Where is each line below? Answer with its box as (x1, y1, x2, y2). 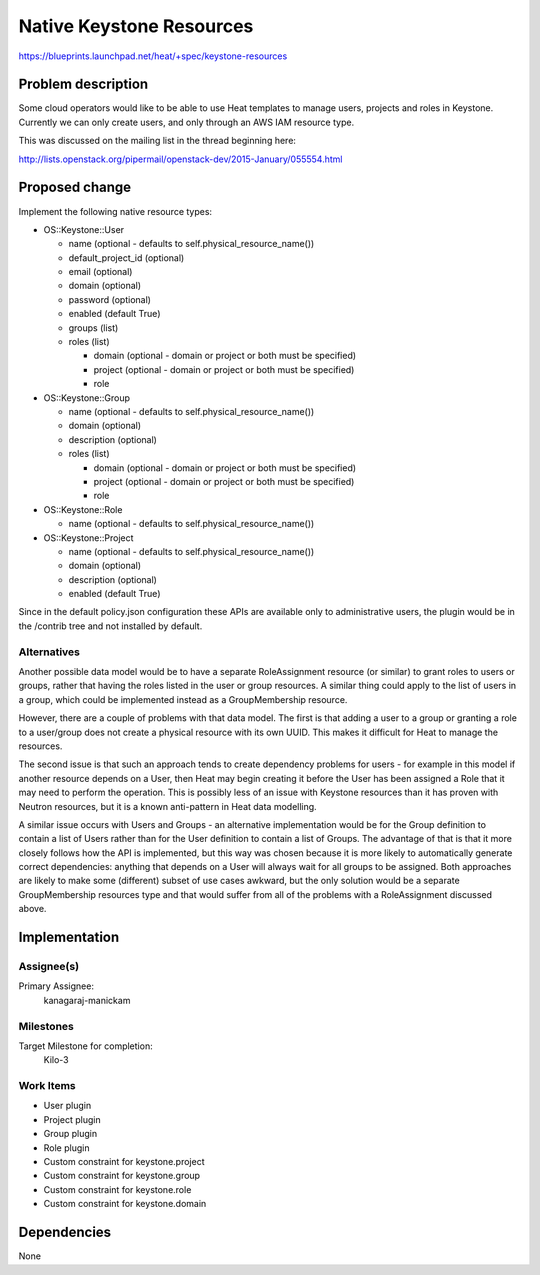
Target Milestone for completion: (18, 1040, 154, 1052)
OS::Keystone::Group (43, 391, 130, 404)
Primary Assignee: (18, 980, 95, 992)
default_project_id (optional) (68, 251, 185, 264)
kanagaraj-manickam (43, 994, 131, 1006)
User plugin (43, 1100, 92, 1112)
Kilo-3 (43, 1054, 69, 1066)
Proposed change (18, 179, 132, 196)
